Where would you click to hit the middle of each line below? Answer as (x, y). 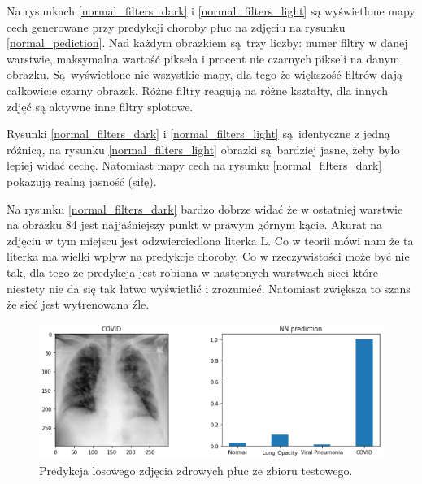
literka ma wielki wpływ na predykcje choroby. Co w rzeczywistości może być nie (208, 256)
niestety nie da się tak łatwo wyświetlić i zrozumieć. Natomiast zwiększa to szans (209, 288)
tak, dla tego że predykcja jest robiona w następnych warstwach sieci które (192, 272)
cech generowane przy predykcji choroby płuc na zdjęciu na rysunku (176, 26)
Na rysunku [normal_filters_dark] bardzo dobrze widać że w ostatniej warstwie (205, 208)
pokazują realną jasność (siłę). (82, 181)
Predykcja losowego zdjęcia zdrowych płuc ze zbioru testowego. (196, 470)
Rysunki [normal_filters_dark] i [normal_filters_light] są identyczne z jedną (198, 134)
